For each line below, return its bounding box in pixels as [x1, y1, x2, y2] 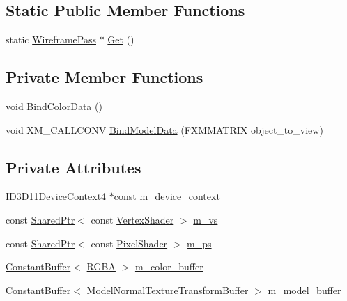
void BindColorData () [6, 99, 102, 113]
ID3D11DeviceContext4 [6, 189, 107, 203]
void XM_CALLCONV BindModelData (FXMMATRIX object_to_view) [6, 122, 323, 137]
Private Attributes [6, 156, 141, 178]
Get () [107, 32, 134, 47]
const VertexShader [91, 212, 174, 226]
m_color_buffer [134, 259, 203, 274]
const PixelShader [91, 236, 168, 250]
